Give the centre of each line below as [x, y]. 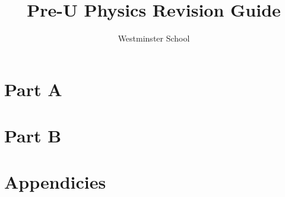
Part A [33, 89]
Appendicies [55, 182]
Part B [33, 136]
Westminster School [154, 38]
